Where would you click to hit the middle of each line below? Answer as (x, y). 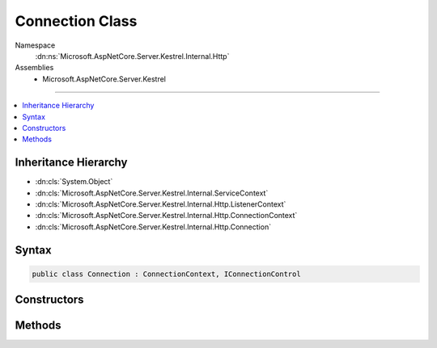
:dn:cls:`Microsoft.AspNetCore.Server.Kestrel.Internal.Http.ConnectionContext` (166, 216)
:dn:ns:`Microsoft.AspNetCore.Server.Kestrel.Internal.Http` (132, 56)
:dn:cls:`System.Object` (74, 182)
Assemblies (34, 68)
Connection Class (76, 21)
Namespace (35, 45)
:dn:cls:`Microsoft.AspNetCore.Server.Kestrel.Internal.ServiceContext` (152, 193)
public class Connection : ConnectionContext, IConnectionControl (166, 274)
